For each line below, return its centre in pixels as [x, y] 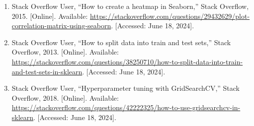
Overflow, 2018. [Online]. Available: [65, 97]
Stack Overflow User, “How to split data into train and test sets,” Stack [121, 42]
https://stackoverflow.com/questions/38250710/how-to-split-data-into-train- [127, 61]
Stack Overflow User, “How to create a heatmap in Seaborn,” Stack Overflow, [130, 6]
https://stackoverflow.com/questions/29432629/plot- [170, 16]
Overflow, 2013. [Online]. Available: [65, 52]
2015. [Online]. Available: [50, 16]
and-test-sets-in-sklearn [47, 71]
